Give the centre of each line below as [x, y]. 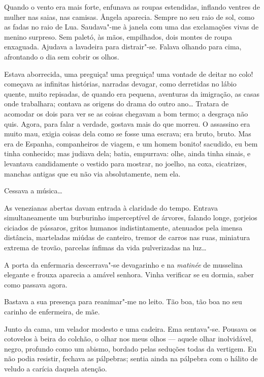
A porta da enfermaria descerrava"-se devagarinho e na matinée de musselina [123, 264]
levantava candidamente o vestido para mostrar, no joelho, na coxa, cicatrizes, [125, 163]
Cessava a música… [33, 191]
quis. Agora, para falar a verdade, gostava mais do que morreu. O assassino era [127, 123]
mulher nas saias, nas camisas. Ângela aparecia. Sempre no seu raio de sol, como [129, 17]
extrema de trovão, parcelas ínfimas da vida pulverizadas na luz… [105, 248]
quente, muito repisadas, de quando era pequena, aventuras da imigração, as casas [132, 93]
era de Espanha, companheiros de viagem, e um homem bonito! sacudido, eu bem [131, 143]
